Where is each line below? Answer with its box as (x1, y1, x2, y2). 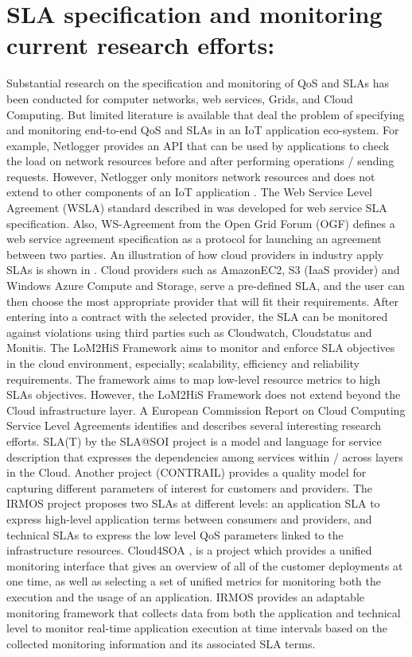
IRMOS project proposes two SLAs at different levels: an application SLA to (6, 495, 380, 512)
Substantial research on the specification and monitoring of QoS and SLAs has (6, 75, 390, 91)
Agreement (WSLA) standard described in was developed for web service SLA (6, 199, 387, 216)
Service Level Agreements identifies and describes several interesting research (6, 417, 382, 434)
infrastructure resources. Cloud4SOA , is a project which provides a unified (6, 542, 372, 558)
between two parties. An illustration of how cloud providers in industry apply (6, 245, 384, 262)
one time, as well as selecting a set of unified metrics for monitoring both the (6, 573, 382, 589)
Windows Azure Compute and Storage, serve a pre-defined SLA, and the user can (6, 277, 405, 294)
